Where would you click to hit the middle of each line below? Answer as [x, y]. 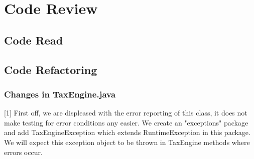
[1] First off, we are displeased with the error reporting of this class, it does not [126, 113]
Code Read [34, 40]
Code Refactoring [51, 69]
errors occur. [23, 152]
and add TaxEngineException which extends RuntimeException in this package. [127, 132]
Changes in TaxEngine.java [60, 94]
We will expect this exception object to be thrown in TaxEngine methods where [127, 142]
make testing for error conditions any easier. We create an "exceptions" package [126, 122]
